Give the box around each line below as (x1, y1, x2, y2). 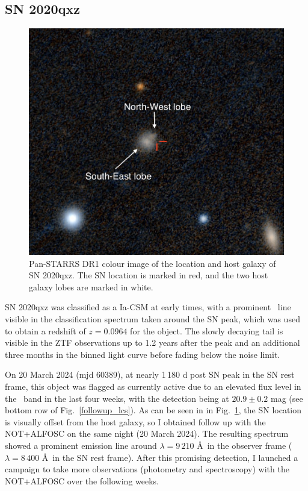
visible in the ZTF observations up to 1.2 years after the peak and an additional (5, 336, 300, 349)
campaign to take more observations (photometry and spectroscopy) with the (5, 463, 289, 475)
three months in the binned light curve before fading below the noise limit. (5, 348, 280, 360)
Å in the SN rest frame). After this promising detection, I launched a (42, 451, 298, 463)
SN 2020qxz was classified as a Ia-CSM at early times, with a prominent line (5, 301, 291, 313)
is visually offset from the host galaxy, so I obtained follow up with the (5, 415, 266, 428)
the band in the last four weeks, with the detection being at (5, 392, 229, 404)
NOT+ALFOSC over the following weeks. (5, 474, 159, 487)
